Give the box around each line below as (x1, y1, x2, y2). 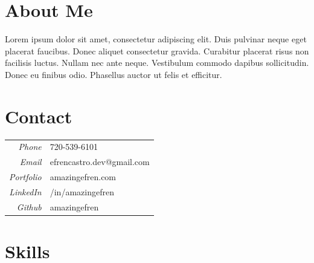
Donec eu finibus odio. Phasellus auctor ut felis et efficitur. (5, 68, 222, 80)
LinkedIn (9, 185, 42, 198)
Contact (5, 103, 72, 128)
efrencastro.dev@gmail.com (50, 155, 150, 168)
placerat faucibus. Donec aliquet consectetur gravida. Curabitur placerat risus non (5, 44, 309, 57)
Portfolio (9, 170, 42, 183)
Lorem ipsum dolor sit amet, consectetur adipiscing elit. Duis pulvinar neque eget (5, 33, 307, 45)
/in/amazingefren (50, 185, 114, 198)
